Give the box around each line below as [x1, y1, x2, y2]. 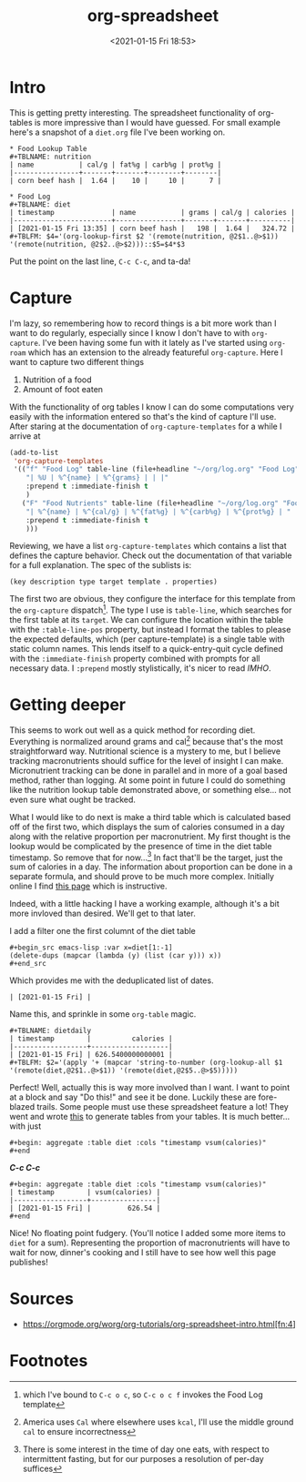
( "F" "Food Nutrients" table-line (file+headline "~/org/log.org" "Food [21, 498, 303, 508]
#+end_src [9, 959, 47, 969]
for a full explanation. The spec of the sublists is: [9, 560, 192, 571]
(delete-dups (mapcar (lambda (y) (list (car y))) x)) [9, 951, 222, 960]
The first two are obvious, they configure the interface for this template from [9, 594, 296, 604]
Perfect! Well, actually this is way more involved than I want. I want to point [9, 1082, 290, 1093]
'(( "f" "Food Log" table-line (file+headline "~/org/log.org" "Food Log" [13, 465, 300, 474]
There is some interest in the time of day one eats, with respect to [22, 1444, 270, 1455]
